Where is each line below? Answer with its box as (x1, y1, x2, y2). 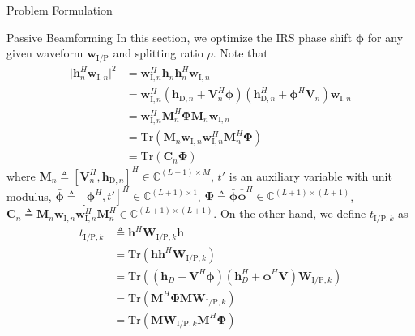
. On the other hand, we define (213, 205, 366, 222)
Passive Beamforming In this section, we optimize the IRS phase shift (6, 28, 353, 45)
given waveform (6, 45, 83, 62)
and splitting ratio (113, 45, 203, 62)
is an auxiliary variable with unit (229, 167, 392, 184)
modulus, (6, 187, 52, 204)
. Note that (212, 45, 268, 62)
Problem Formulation (6, 2, 113, 18)
